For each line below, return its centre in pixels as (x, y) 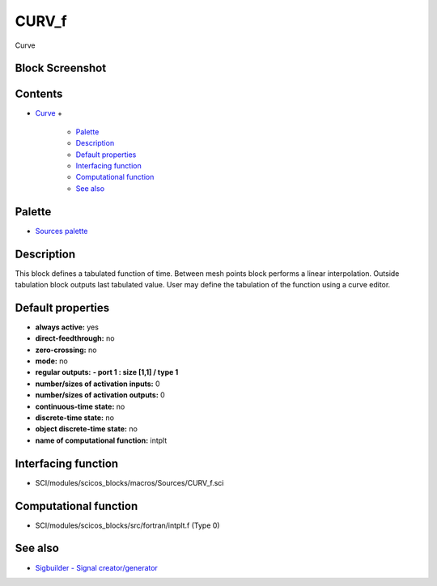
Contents (39, 94)
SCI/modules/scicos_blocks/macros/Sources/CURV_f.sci (129, 482)
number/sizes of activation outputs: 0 (100, 395)
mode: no (51, 361)
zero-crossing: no (66, 350)
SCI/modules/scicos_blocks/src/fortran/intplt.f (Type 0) (127, 525)
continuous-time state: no (80, 406)
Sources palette (62, 231)
